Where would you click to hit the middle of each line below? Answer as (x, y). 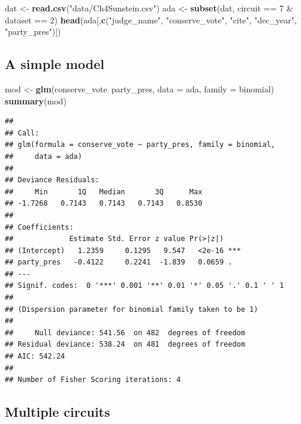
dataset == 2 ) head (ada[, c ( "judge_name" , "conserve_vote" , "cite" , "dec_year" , (151, 19)
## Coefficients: (39, 227)
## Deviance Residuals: (52, 180)
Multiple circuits (58, 412)
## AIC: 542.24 (35, 357)
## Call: (22, 133)
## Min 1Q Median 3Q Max (104, 192)
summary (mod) (36, 100)
